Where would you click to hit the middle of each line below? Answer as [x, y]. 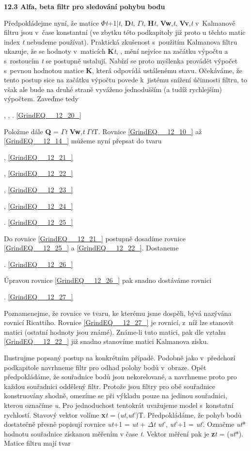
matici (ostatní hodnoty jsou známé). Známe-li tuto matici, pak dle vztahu [115, 332]
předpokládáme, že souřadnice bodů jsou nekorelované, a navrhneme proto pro [120, 377]
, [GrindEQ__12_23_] [39, 189]
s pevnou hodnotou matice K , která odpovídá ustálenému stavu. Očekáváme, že [123, 70]
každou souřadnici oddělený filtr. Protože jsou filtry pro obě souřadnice [110, 386]
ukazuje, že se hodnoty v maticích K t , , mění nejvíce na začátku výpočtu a [116, 51]
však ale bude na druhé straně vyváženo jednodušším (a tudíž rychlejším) [113, 89]
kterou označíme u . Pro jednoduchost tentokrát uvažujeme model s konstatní [119, 405]
